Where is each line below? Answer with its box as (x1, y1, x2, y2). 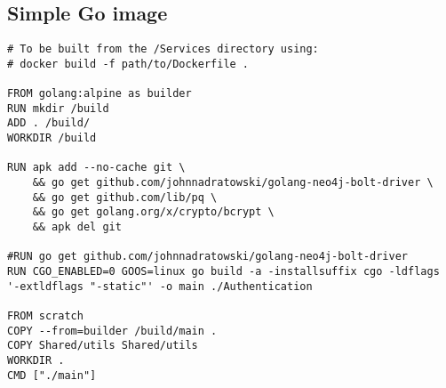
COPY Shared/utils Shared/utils (7, 339, 198, 352)
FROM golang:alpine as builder (7, 87, 192, 101)
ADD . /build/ (7, 117, 91, 130)
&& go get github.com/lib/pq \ (32, 190, 218, 204)
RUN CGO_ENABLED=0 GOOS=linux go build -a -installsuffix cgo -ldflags (7, 265, 440, 279)
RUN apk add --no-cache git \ (7, 161, 186, 174)
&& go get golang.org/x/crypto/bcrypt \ (32, 206, 275, 219)
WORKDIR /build (7, 132, 97, 145)
